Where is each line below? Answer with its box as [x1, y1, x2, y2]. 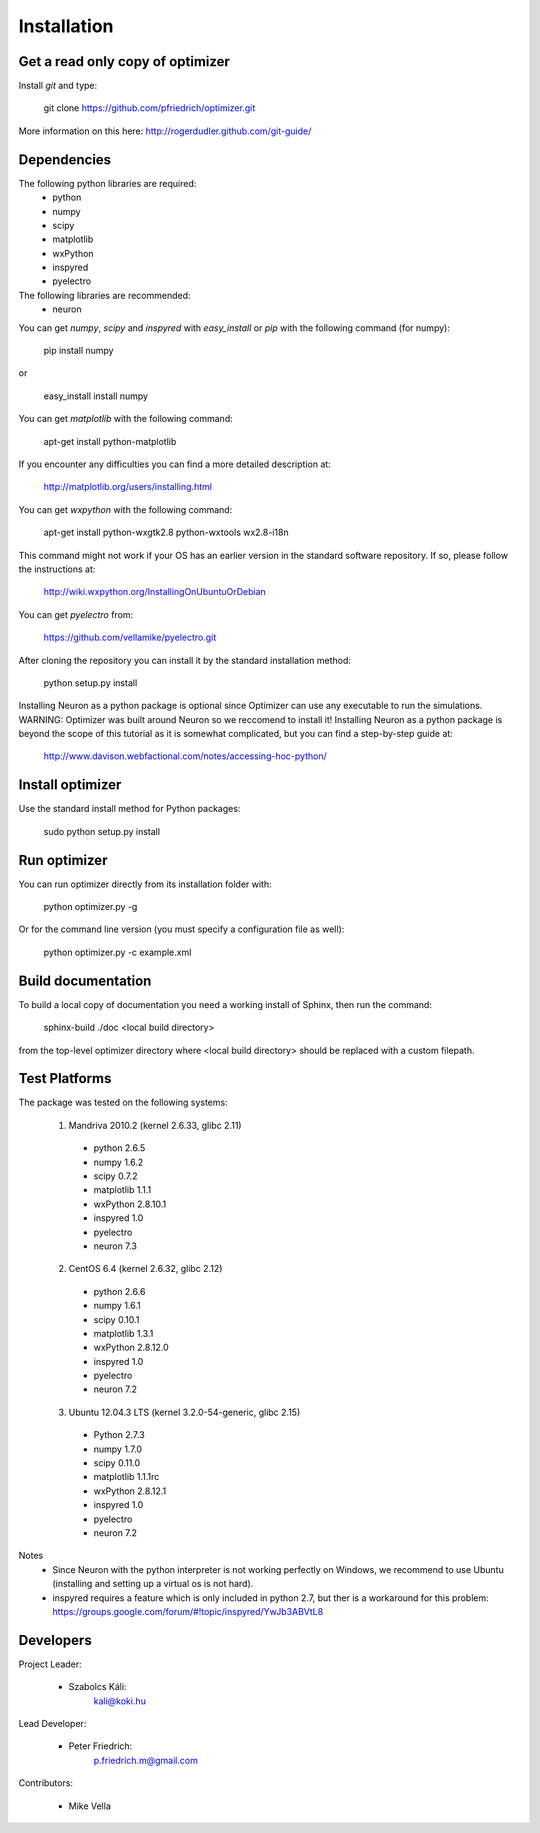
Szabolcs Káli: [68, 1681, 127, 1693]
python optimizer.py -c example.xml [43, 946, 192, 958]
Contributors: [18, 1777, 74, 1789]
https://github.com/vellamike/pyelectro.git [43, 631, 217, 644]
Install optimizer [18, 776, 122, 794]
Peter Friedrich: [68, 1740, 133, 1752]
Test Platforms [18, 1070, 112, 1087]
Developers [18, 1631, 92, 1649]
